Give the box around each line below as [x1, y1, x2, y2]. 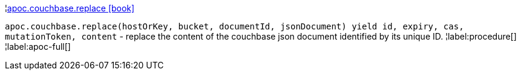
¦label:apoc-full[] [5, 41, 71, 52]
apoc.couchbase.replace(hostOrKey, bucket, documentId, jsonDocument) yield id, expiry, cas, [5, 22, 464, 31]
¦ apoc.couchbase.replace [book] [5, 3, 135, 13]
